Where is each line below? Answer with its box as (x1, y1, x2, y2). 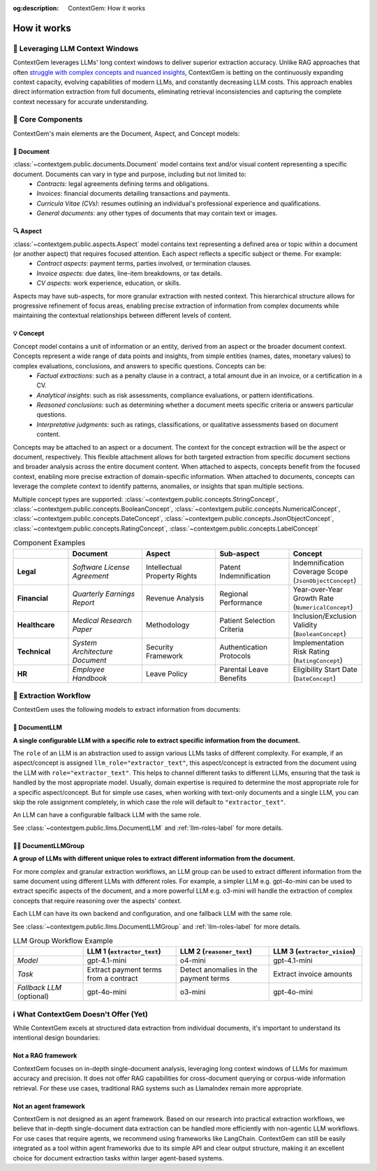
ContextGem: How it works (68, 4, 146, 12)
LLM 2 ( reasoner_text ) (179, 947, 253, 956)
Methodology (145, 619, 190, 629)
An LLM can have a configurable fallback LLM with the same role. (13, 811, 202, 819)
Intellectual (145, 562, 182, 572)
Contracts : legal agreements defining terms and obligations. (36, 180, 209, 188)
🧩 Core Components (13, 115, 83, 124)
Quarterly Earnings (72, 589, 135, 598)
